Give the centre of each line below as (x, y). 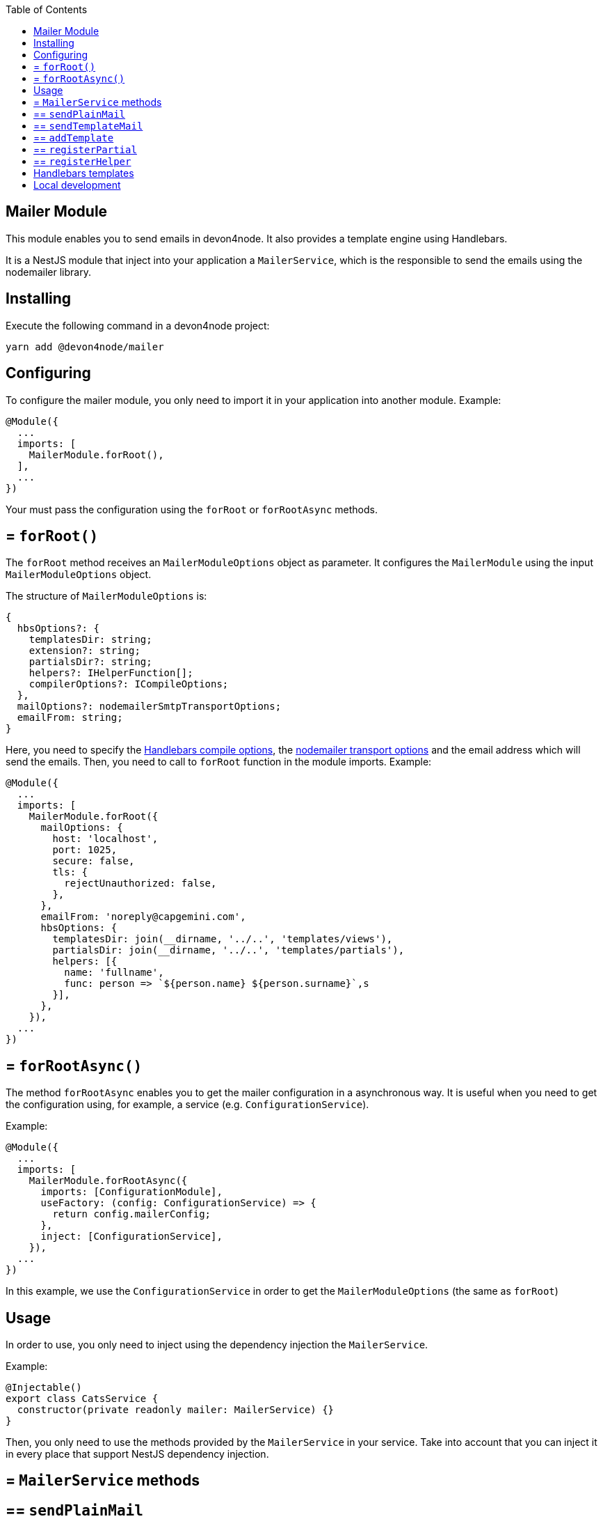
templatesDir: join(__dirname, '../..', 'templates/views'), (223, 939)
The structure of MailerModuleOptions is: (106, 596)
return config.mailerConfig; (132, 1214)
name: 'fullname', (114, 973)
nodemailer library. (48, 272)
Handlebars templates (84, 173)
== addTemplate (74, 138)
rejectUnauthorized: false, (140, 883)
